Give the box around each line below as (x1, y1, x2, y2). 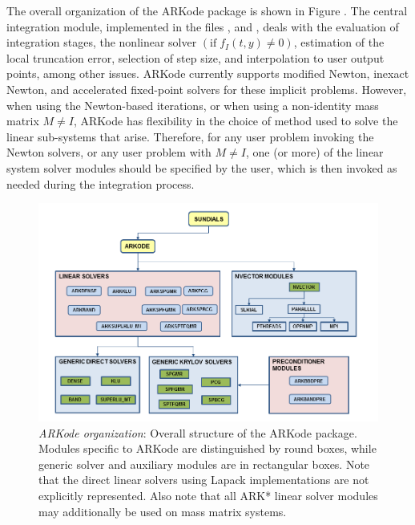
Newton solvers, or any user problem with (6, 144, 212, 161)
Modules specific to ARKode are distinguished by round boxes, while (38, 440, 377, 457)
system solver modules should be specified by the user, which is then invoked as (6, 159, 397, 176)
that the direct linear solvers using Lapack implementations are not (38, 471, 369, 488)
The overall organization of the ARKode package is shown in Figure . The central (6, 2, 408, 18)
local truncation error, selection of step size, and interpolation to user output (6, 49, 385, 66)
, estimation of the (293, 34, 385, 51)
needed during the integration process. (6, 175, 195, 192)
